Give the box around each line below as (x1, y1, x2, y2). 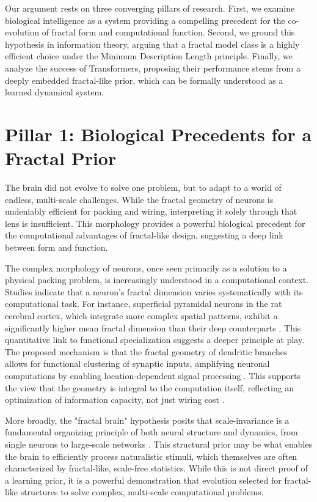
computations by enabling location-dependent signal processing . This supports (5, 369, 301, 382)
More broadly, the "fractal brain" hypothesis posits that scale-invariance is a (5, 413, 290, 426)
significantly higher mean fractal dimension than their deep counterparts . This (5, 321, 301, 334)
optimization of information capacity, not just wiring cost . (5, 393, 225, 406)
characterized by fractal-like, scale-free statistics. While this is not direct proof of (5, 462, 308, 474)
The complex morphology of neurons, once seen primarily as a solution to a (5, 261, 287, 274)
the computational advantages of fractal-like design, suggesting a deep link (5, 229, 283, 242)
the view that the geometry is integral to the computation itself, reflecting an (5, 381, 294, 394)
